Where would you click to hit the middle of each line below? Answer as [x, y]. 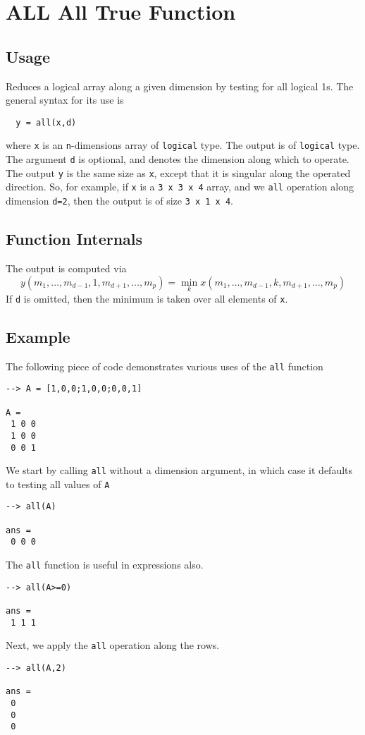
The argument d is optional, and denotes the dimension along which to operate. [178, 159]
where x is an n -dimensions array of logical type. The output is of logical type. [183, 145]
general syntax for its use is [65, 100]
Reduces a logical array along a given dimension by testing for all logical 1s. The [180, 86]
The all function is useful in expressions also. [105, 565]
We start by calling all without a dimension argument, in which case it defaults [179, 470]
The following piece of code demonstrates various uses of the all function [165, 366]
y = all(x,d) [46, 122]
